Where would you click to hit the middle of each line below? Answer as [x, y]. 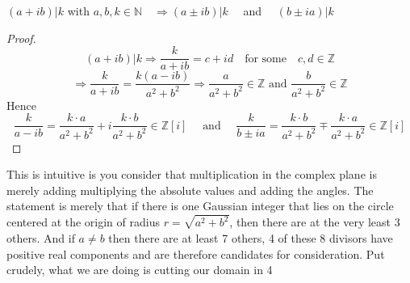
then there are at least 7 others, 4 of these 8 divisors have [251, 237]
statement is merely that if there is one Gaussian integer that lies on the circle [200, 206]
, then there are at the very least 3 [315, 222]
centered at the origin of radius [83, 222]
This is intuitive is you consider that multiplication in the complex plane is [192, 174]
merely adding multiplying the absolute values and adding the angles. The [190, 190]
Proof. [21, 38]
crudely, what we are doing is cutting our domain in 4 [140, 270]
